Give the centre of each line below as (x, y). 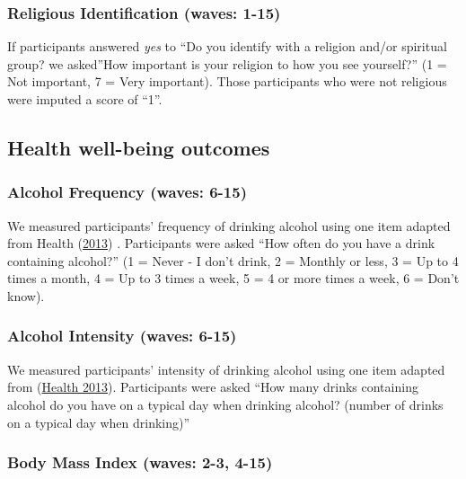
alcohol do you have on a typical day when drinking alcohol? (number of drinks (225, 404)
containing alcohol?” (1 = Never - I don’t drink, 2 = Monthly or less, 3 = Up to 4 (233, 260)
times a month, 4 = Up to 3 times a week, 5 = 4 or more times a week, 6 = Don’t (233, 278)
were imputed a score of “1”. (85, 99)
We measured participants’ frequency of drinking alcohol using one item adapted (229, 225)
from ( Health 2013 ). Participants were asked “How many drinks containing (213, 387)
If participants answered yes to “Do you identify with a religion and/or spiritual (227, 46)
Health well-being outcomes (139, 147)
